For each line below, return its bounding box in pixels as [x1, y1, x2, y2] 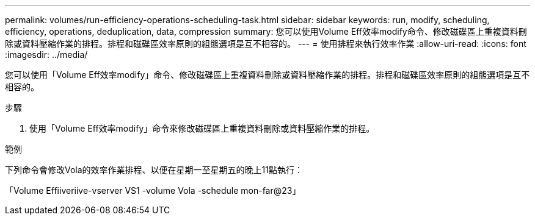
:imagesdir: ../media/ [5, 49, 88, 60]
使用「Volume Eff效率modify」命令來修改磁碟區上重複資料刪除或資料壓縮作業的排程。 [29, 123, 375, 133]
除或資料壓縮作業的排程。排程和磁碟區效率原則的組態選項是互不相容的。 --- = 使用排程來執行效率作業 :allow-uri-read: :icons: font [5, 38, 526, 49]
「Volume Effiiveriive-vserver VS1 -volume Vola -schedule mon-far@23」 [5, 185, 301, 196]
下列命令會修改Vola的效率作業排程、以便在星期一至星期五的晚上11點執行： [5, 165, 303, 175]
